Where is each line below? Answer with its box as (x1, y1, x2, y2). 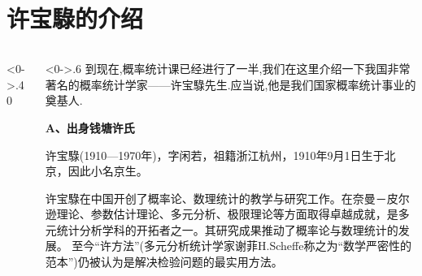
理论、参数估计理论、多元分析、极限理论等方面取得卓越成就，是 (56, 205, 398, 222)
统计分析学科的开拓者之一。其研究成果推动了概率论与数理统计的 (56, 221, 398, 238)
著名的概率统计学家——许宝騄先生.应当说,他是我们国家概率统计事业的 (45, 75, 416, 93)
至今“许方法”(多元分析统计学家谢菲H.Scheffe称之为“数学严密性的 (72, 237, 411, 254)
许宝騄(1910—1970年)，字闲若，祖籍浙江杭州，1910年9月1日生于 (45, 146, 385, 163)
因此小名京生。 (67, 162, 148, 179)
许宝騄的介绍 (7, 2, 144, 35)
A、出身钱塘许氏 (45, 119, 135, 136)
